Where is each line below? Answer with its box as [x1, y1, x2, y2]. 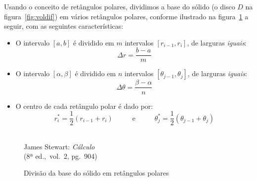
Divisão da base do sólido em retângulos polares [24, 167, 169, 178]
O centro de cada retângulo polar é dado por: [15, 100, 153, 111]
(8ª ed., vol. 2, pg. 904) [24, 151, 97, 161]
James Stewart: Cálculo [24, 141, 95, 151]
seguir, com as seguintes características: [4, 21, 124, 31]
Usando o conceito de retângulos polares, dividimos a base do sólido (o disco [4, 1, 235, 11]
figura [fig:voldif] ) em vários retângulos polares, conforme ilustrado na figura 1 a [4, 11, 249, 21]
